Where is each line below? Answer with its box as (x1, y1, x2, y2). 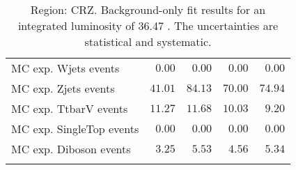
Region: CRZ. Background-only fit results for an (30, 1, 266, 17)
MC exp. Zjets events (11, 80, 115, 96)
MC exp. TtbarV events (11, 100, 128, 116)
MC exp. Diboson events (11, 141, 131, 157)
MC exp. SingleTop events (11, 121, 139, 137)
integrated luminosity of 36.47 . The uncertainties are (17, 17, 279, 33)
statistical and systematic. (84, 33, 212, 49)
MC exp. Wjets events (11, 60, 120, 76)
